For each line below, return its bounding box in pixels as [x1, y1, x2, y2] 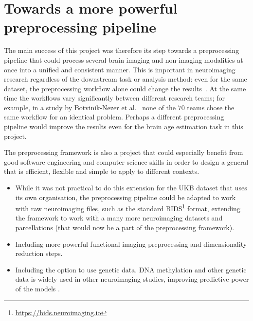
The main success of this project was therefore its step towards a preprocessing [4, 45, 239, 55]
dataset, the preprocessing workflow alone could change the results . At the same [4, 83, 246, 93]
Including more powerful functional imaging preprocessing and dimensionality [15, 238, 247, 249]
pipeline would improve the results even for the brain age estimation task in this [4, 121, 243, 132]
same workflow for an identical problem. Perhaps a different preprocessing [4, 112, 224, 122]
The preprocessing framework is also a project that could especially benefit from [4, 147, 243, 157]
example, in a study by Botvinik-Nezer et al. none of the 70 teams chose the [4, 102, 235, 112]
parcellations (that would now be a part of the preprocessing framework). [15, 222, 235, 233]
